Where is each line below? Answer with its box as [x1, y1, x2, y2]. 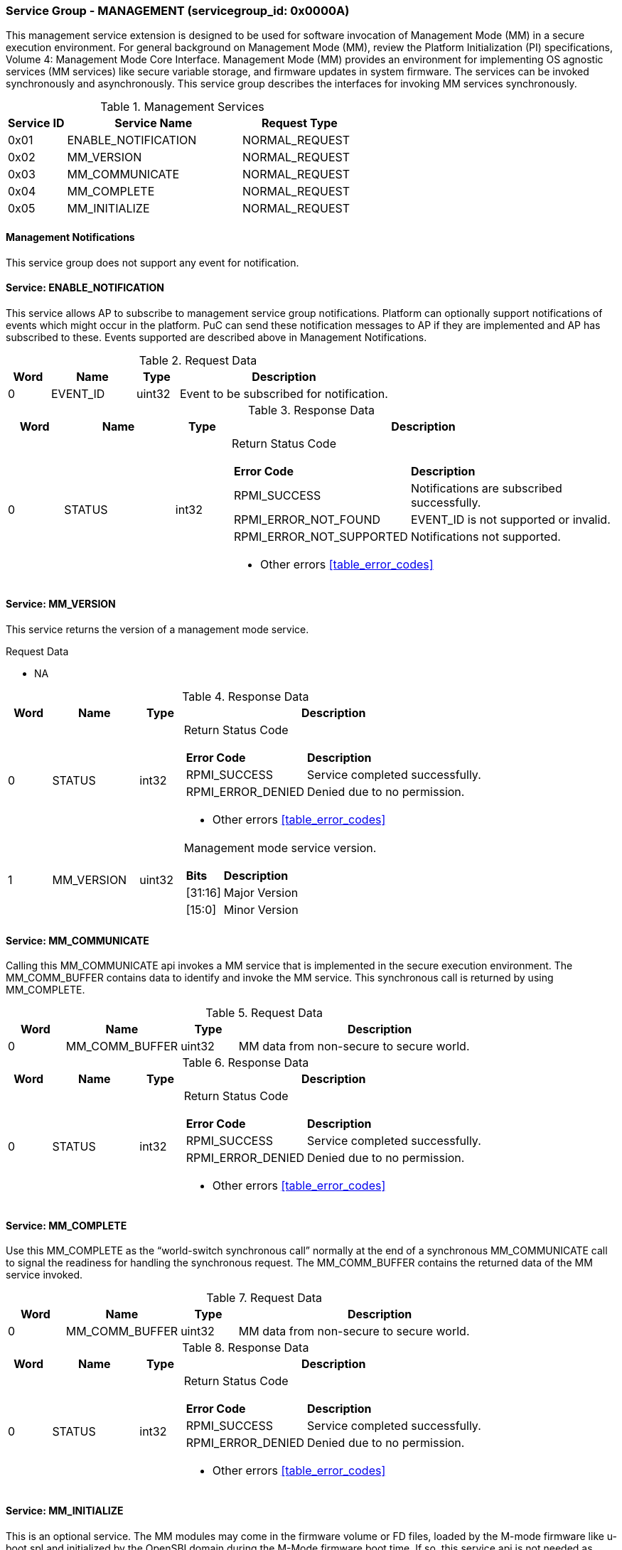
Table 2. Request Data [139, 352, 257, 367]
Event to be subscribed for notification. [179, 386, 388, 401]
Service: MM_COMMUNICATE [6, 934, 149, 947]
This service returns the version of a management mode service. [6, 623, 309, 636]
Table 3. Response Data [247, 402, 375, 417]
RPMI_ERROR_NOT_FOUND [234, 512, 380, 527]
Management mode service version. [183, 841, 377, 856]
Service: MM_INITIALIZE [6, 1505, 124, 1517]
